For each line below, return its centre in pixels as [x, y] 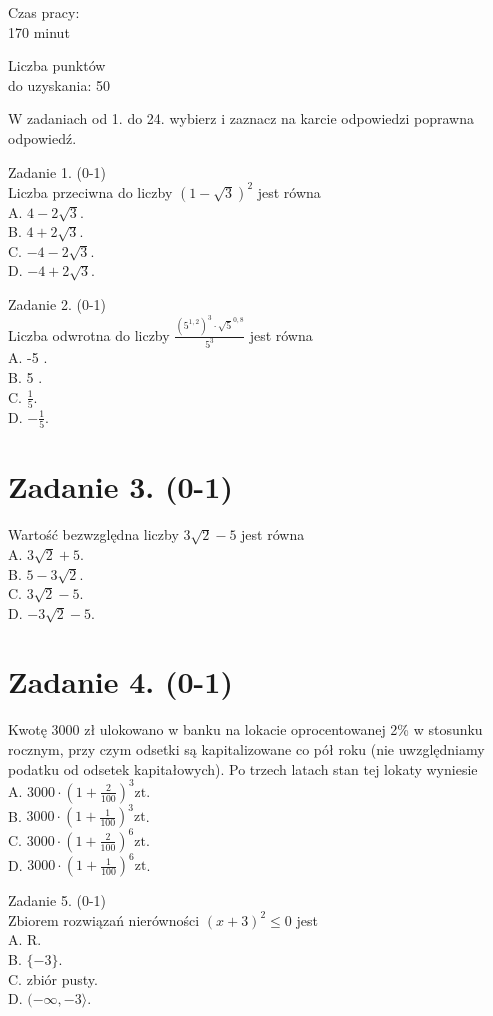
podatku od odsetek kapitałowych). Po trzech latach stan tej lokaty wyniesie [243, 768]
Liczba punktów [57, 65]
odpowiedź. [42, 137]
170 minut [39, 31]
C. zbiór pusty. [53, 978]
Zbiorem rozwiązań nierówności [104, 919]
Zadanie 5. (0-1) [57, 900]
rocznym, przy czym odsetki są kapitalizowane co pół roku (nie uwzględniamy [246, 749]
